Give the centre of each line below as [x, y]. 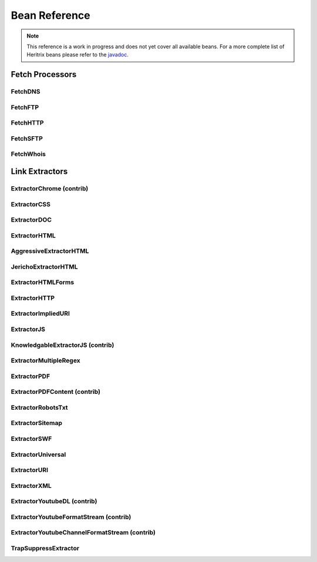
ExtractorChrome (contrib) [50, 188]
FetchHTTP [27, 123]
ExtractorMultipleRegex [45, 360]
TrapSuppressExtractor [45, 548]
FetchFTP [25, 107]
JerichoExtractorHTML [44, 266]
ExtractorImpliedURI [41, 313]
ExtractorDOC [31, 220]
